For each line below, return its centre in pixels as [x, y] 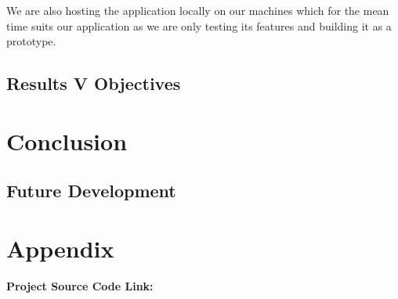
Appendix [60, 248]
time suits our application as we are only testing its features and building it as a [199, 25]
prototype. [31, 41]
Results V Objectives [94, 83]
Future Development [91, 191]
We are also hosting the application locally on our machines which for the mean [198, 10]
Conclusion [67, 140]
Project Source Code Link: [80, 285]
